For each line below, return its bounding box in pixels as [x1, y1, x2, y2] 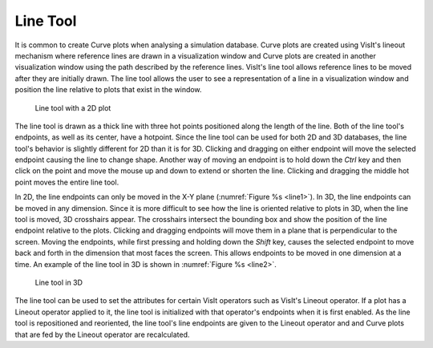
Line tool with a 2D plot [34, 103, 111, 112]
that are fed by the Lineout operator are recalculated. [14, 330, 190, 339]
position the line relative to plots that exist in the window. [14, 85, 202, 95]
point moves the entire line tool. [14, 177, 119, 187]
